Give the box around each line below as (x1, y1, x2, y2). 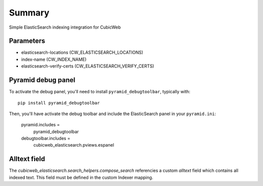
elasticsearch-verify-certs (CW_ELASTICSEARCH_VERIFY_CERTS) (21, 63, 154, 69)
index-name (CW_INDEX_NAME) (21, 56, 87, 62)
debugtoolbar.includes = (21, 135, 71, 141)
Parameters (9, 37, 45, 45)
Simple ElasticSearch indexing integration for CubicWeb (9, 24, 121, 30)
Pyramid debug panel (9, 76, 75, 85)
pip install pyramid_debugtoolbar (18, 100, 100, 105)
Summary (9, 7, 50, 18)
